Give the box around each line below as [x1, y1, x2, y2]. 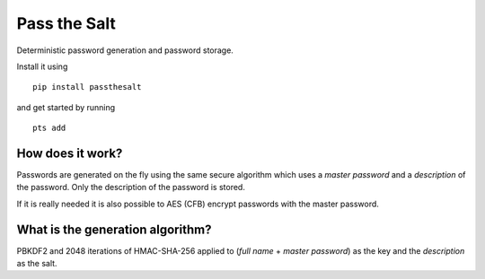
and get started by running [16, 101, 116, 112]
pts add [32, 123, 66, 134]
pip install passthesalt [32, 82, 142, 92]
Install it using [16, 61, 68, 72]
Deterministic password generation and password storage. [16, 45, 234, 56]
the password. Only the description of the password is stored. [16, 182, 246, 193]
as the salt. [16, 258, 57, 269]
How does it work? [16, 145, 123, 161]
